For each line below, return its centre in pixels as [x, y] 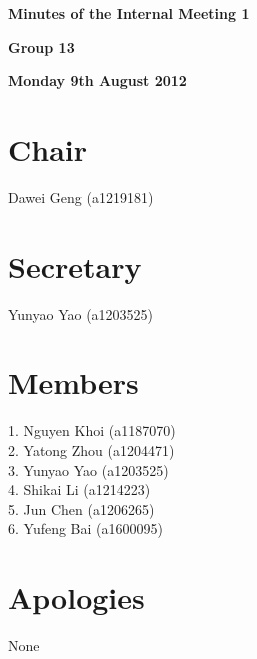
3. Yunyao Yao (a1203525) [88, 469]
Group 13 [41, 46]
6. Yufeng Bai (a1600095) [85, 528]
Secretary [75, 265]
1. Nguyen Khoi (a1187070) [92, 430]
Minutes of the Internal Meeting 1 [129, 13]
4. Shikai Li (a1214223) [79, 489]
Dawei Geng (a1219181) [81, 196]
